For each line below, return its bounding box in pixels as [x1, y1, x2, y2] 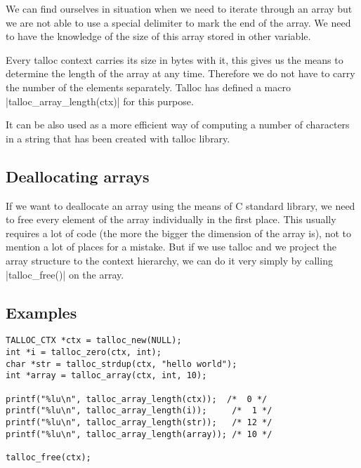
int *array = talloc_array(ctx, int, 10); [6, 370, 207, 381]
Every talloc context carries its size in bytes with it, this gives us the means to [6, 52, 343, 67]
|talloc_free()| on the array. [6, 267, 124, 281]
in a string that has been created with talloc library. [6, 131, 230, 145]
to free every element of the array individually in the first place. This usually [6, 212, 336, 227]
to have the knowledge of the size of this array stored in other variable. [6, 29, 311, 44]
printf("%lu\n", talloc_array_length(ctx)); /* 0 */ [6, 394, 268, 404]
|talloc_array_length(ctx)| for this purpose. [6, 93, 194, 108]
